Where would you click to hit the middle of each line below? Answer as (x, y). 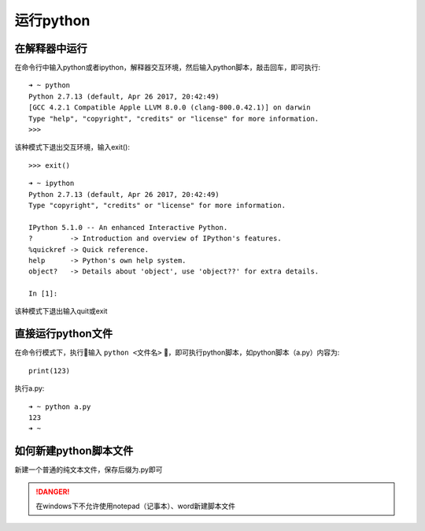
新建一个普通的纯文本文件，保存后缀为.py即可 (89, 470)
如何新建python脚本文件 (74, 451)
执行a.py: (30, 388)
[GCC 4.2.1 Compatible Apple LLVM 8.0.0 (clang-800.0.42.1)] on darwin (170, 108)
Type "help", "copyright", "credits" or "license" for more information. (174, 119)
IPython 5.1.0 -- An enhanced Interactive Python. (128, 227)
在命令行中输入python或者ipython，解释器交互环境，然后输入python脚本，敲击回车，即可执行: (168, 68)
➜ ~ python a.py (60, 407)
